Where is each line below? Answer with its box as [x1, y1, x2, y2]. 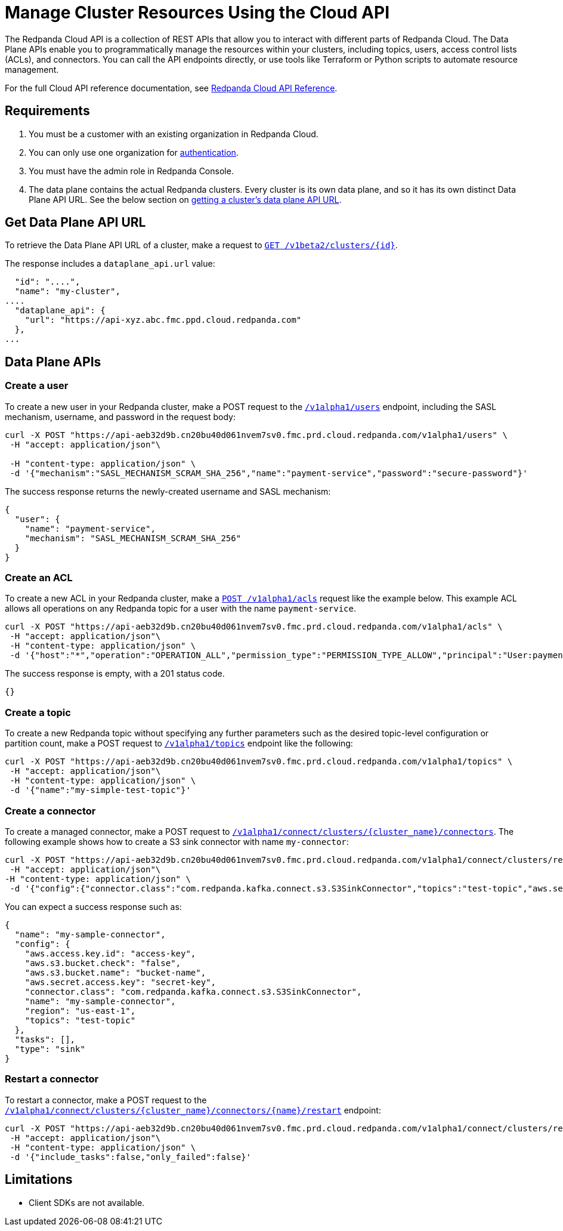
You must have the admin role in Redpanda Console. [29, 165, 234, 176]
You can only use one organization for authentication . [29, 147, 239, 158]
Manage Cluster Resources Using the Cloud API [5, 2, 390, 23]
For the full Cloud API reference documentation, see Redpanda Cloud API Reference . [5, 82, 338, 93]
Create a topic [5, 706, 71, 718]
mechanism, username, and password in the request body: [5, 411, 236, 422]
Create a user [5, 380, 69, 392]
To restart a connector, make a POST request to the [5, 1094, 207, 1105]
